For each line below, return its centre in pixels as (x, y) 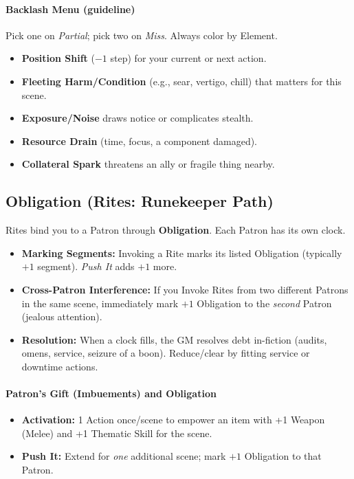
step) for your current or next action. (188, 58)
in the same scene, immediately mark (100, 303)
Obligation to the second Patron (264, 303)
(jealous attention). (62, 316)
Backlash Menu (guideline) (70, 9)
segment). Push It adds (86, 266)
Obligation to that (283, 456)
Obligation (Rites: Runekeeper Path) (140, 201)
